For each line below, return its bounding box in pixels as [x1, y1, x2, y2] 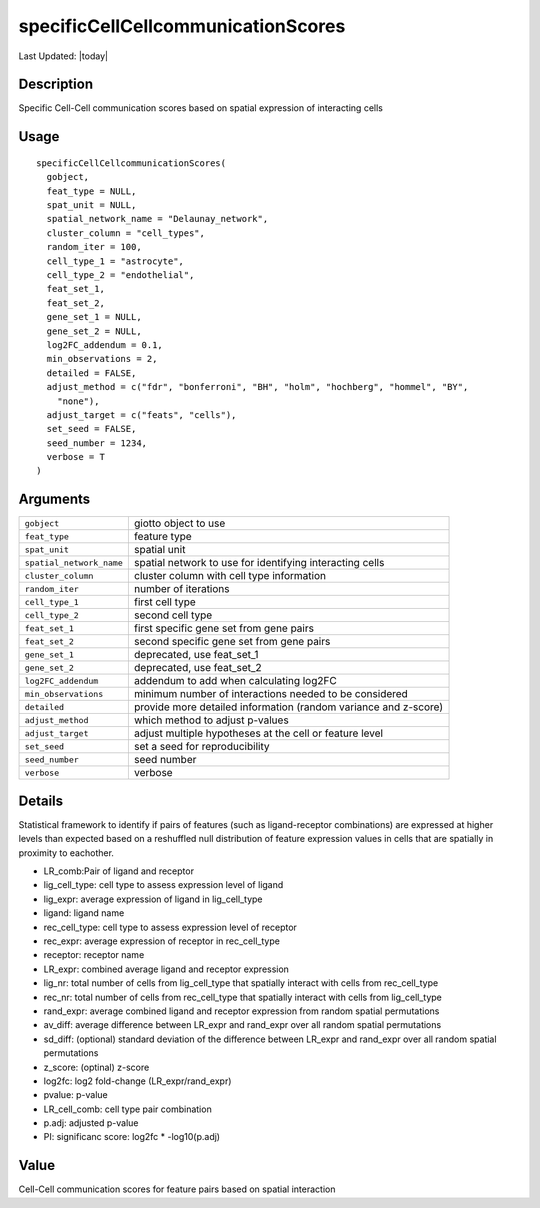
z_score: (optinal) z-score [43, 1061, 150, 1073]
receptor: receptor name [43, 949, 145, 961]
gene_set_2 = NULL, [46, 325, 142, 337]
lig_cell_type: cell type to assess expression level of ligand [43, 879, 284, 891]
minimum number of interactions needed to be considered [133, 687, 409, 701]
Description [18, 76, 94, 93]
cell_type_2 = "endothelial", [46, 269, 195, 280]
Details [18, 792, 64, 809]
